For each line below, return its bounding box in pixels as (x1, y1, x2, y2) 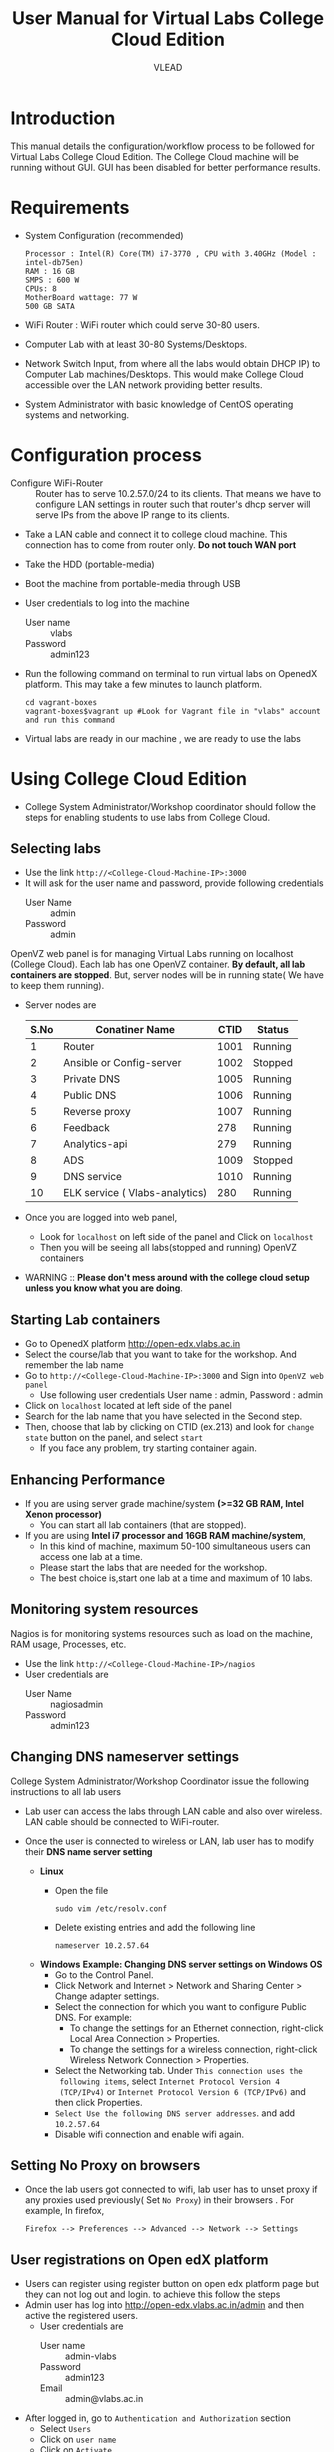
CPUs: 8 (24, 283, 57, 294)
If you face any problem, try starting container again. (39, 1442, 257, 1454)
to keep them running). (10, 980, 105, 992)
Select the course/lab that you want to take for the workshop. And (24, 1348, 297, 1361)
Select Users (39, 2423, 92, 2435)
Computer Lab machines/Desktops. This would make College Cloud (24, 368, 304, 380)
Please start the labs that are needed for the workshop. (39, 1561, 268, 1573)
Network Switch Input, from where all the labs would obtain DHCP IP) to (24, 357, 321, 369)
